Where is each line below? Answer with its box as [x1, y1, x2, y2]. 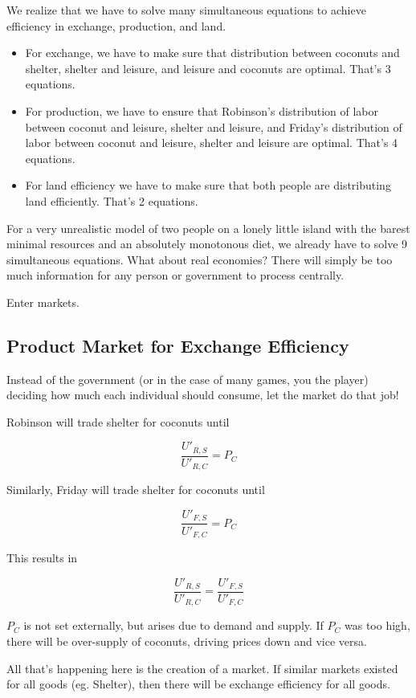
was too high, [345, 617, 410, 634]
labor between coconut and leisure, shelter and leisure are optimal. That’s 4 [25, 134, 398, 151]
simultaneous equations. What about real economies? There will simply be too [6, 251, 393, 267]
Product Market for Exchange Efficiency [6, 333, 349, 357]
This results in [6, 549, 78, 565]
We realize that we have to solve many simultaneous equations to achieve [6, 2, 366, 18]
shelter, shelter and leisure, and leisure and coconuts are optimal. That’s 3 [25, 59, 391, 76]
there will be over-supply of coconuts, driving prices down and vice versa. [6, 633, 367, 650]
